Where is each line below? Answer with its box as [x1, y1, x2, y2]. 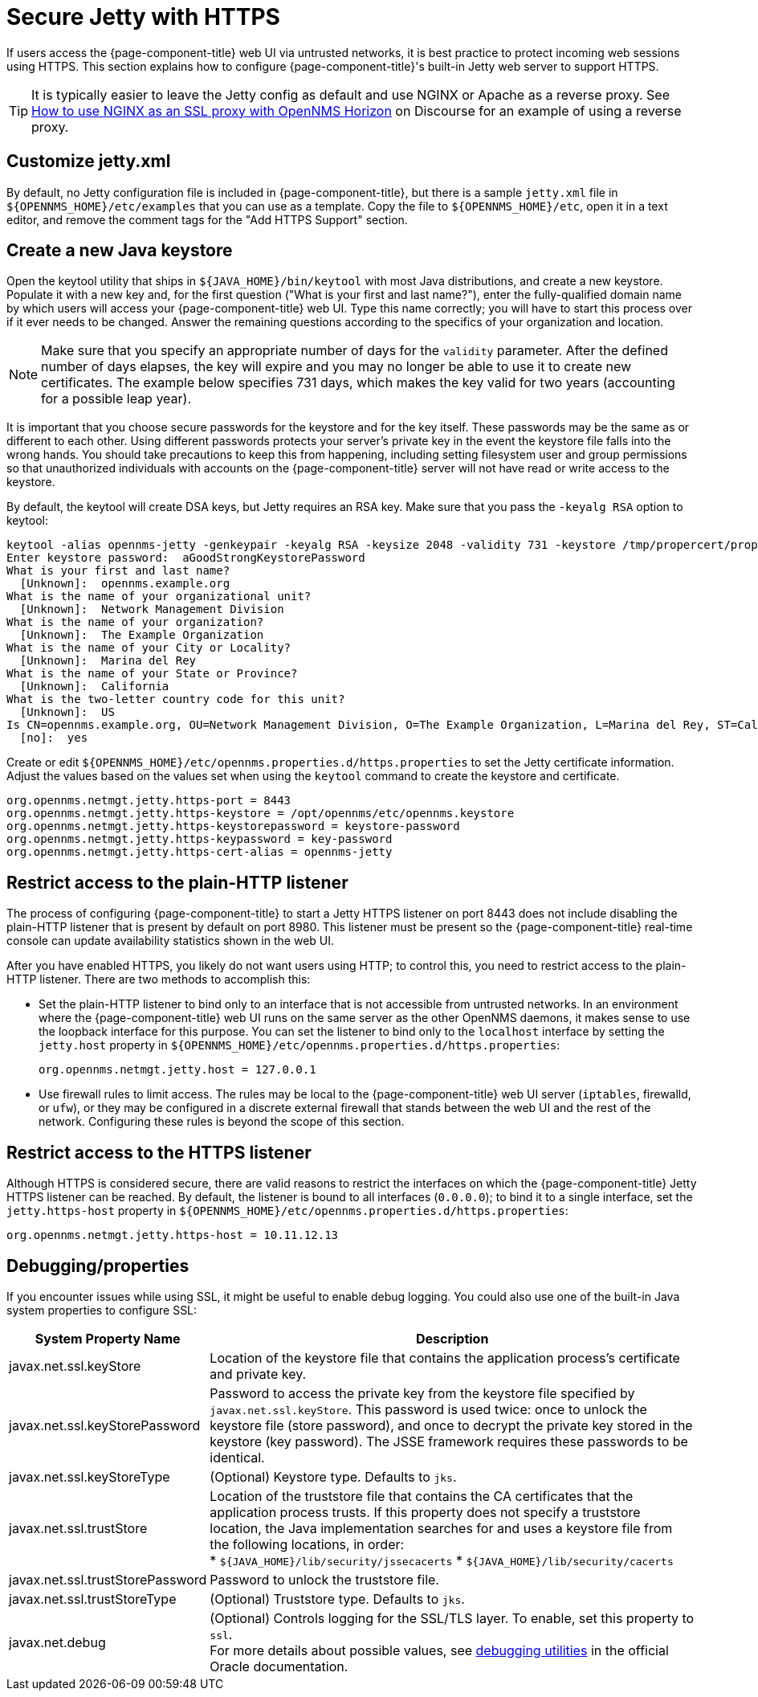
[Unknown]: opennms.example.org [19, 577, 230, 591]
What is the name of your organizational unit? [6, 590, 312, 603]
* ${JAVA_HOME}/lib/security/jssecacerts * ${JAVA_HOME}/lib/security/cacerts [210, 1552, 674, 1568]
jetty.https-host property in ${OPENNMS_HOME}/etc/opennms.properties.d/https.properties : [6, 1204, 568, 1218]
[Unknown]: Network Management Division [19, 603, 284, 616]
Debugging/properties [6, 1255, 189, 1276]
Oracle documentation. [210, 1658, 348, 1675]
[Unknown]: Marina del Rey [19, 654, 197, 668]
